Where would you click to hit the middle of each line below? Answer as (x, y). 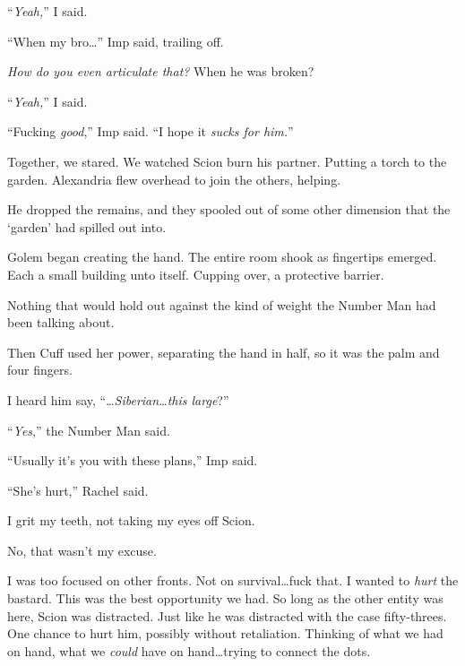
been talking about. (61, 322)
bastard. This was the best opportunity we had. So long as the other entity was (225, 598)
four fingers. (40, 370)
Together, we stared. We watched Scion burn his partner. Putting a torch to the (227, 161)
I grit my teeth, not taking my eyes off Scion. (131, 520)
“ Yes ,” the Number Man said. (89, 430)
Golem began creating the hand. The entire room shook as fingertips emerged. (222, 257)
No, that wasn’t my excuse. (82, 550)
